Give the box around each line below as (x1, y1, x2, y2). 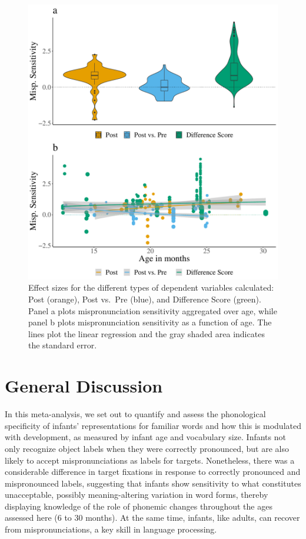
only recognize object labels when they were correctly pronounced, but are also (5, 442, 289, 454)
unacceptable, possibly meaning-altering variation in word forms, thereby (5, 488, 268, 501)
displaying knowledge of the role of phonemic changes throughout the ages (5, 500, 272, 512)
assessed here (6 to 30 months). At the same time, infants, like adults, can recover (5, 511, 300, 524)
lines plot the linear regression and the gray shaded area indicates (28, 327, 265, 340)
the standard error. (28, 339, 97, 351)
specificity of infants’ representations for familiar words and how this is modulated (5, 419, 301, 431)
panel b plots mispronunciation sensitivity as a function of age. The (28, 316, 272, 328)
